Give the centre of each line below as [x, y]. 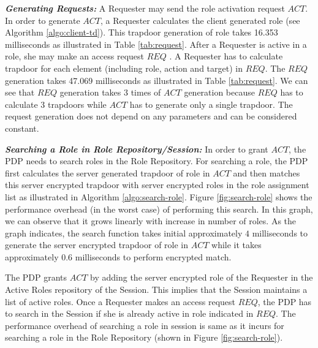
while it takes [237, 245]
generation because [219, 92]
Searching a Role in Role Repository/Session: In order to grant [137, 149]
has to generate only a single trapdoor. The [211, 104]
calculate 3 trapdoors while [56, 104]
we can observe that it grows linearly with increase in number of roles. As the [151, 221]
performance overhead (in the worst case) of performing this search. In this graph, [159, 209]
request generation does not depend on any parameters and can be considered [151, 116]
